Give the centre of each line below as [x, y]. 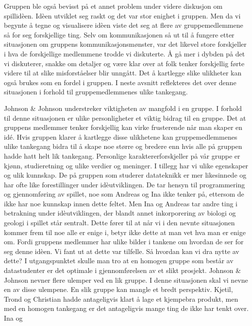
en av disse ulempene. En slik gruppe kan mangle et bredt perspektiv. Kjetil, [118, 289]
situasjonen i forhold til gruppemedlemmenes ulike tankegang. [96, 92]
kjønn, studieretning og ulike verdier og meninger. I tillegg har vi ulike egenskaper [126, 165]
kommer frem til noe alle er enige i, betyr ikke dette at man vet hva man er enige [125, 232]
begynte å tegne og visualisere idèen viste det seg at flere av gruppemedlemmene [124, 25]
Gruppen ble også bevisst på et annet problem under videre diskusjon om [113, 6]
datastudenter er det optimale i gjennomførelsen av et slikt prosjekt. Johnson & [123, 270]
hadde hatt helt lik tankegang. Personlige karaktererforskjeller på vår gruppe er [122, 155]
